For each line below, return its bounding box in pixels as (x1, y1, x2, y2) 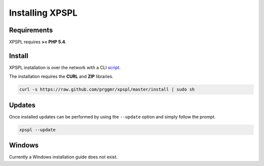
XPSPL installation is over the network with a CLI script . (9, 64, 121, 71)
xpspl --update (19, 127, 56, 132)
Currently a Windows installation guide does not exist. (9, 154, 118, 160)
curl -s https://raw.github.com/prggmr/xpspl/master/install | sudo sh (19, 87, 195, 93)
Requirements (9, 26, 53, 34)
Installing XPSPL (9, 7, 78, 18)
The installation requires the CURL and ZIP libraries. (9, 73, 113, 79)
